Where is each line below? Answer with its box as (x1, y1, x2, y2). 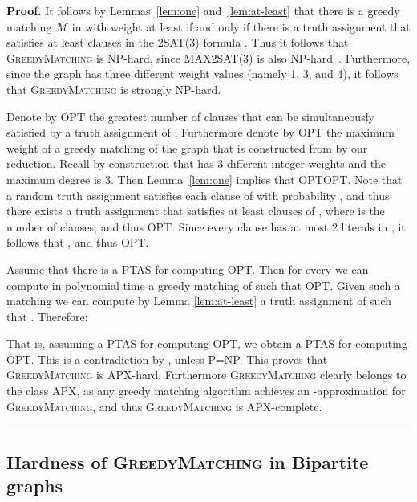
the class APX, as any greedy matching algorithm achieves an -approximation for (6, 382, 406, 399)
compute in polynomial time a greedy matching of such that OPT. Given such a (6, 276, 400, 293)
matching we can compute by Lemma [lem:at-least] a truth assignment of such (6, 292, 391, 309)
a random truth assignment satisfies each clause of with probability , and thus (6, 186, 390, 203)
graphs (6, 473, 63, 498)
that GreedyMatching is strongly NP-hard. (6, 80, 221, 97)
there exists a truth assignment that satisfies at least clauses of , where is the (6, 202, 385, 219)
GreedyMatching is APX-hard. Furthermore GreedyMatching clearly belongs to (6, 366, 407, 383)
